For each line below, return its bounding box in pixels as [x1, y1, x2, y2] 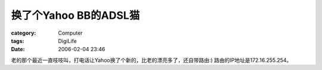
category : [11, 29, 36, 36]
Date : [11, 46, 25, 53]
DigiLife [58, 37, 77, 44]
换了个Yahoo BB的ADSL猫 [11, 9, 140, 22]
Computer [58, 29, 83, 36]
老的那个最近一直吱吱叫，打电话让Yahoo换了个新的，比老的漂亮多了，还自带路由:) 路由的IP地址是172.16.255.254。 [11, 56, 292, 64]
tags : [11, 37, 24, 44]
